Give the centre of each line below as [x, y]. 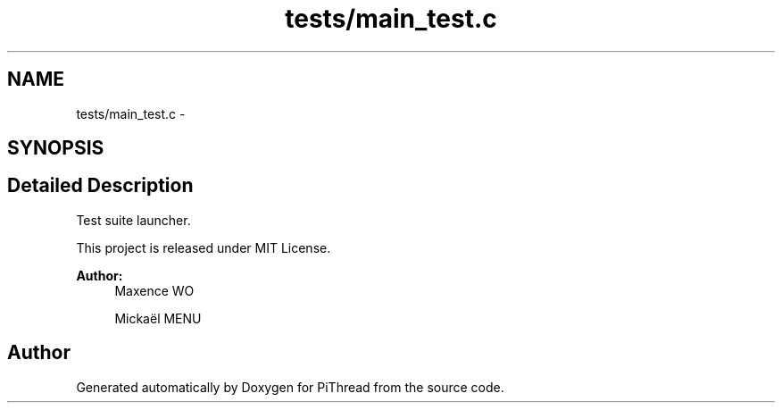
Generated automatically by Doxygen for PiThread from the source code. [290, 387]
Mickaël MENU [158, 318]
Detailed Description [100, 186]
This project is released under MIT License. [204, 247]
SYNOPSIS [56, 148]
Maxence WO [154, 290]
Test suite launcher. [133, 220]
